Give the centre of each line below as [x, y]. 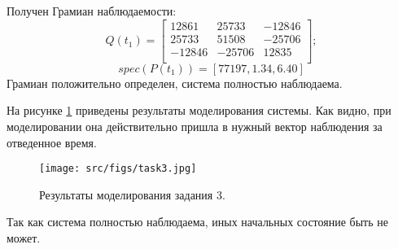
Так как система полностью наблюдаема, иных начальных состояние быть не [197, 222]
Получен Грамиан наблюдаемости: [92, 11]
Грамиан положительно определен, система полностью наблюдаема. [175, 83]
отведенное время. [52, 142]
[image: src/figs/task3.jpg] [118, 169]
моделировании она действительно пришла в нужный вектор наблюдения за [195, 126]
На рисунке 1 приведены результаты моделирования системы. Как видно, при [199, 110]
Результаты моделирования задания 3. [132, 194]
